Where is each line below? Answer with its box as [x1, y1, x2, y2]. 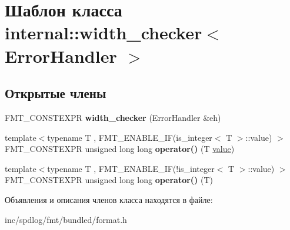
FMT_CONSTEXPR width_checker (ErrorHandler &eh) [5, 111, 221, 123]
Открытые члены [5, 84, 106, 102]
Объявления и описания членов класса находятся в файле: [5, 193, 213, 205]
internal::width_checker [5, 21, 202, 45]
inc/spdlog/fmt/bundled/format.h [5, 213, 127, 225]
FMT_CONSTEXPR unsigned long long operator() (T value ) [5, 143, 235, 155]
